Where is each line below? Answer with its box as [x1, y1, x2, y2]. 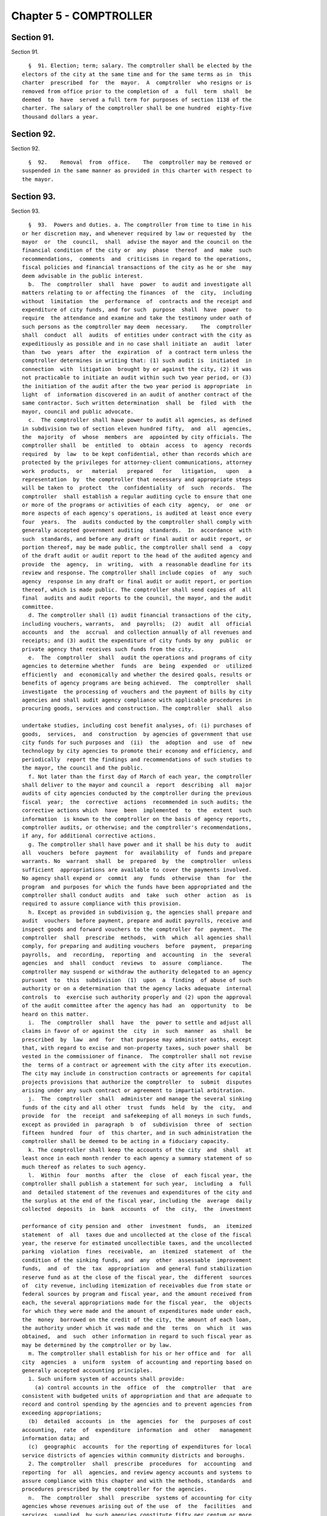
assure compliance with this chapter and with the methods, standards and [22, 1477, 252, 1484]
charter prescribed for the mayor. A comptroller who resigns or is [22, 79, 252, 86]
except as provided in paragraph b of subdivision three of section [22, 1121, 252, 1128]
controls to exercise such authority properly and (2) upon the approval [22, 993, 252, 1001]
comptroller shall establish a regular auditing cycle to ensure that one [22, 493, 252, 500]
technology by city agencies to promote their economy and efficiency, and [22, 748, 252, 754]
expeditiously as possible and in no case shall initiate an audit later [22, 340, 252, 347]
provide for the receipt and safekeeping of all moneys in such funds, [22, 1113, 252, 1119]
